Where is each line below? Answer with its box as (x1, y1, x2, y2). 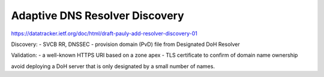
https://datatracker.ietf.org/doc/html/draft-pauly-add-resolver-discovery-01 (11, 30, 197, 37)
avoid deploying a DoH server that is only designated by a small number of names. (11, 63, 215, 70)
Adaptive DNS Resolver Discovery (11, 9, 184, 22)
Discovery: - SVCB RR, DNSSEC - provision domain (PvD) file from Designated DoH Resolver (11, 41, 240, 48)
